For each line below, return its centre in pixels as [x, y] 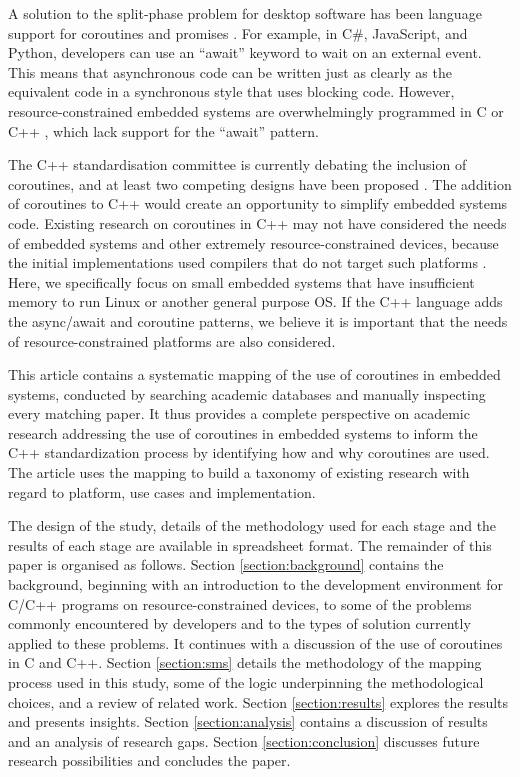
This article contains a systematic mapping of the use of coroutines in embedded [254, 374]
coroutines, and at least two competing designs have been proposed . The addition [260, 183]
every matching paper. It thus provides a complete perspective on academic [239, 413]
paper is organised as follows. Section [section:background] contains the [226, 564]
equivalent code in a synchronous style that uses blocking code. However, [231, 91]
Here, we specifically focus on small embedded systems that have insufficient [241, 281]
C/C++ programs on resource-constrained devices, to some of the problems [240, 603]
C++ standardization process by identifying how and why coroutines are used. [249, 452]
